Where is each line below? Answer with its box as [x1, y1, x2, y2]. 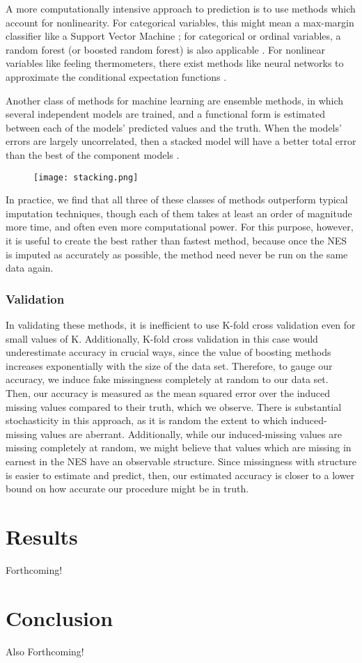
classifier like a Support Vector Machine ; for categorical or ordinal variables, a [6, 29, 341, 43]
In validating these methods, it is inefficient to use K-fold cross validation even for [6, 317, 356, 331]
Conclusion [6, 603, 113, 632]
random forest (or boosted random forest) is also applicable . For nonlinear [6, 42, 326, 56]
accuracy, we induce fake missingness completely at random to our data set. [6, 372, 329, 387]
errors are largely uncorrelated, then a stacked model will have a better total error [6, 134, 356, 148]
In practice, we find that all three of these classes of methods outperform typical [6, 192, 348, 207]
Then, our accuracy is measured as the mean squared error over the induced [6, 385, 331, 400]
